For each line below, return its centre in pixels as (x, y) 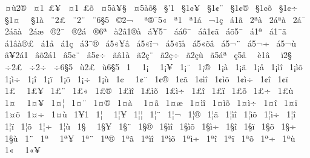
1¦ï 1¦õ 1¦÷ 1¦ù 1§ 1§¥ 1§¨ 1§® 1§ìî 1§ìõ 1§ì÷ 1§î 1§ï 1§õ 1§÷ (150, 126)
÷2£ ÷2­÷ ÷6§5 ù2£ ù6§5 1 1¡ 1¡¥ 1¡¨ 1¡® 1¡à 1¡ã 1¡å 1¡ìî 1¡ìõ (153, 66)
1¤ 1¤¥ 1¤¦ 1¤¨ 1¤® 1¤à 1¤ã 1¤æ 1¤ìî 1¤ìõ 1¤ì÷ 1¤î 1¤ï (151, 102)
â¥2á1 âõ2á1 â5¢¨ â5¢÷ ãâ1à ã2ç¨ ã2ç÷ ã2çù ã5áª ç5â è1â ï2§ (148, 55)
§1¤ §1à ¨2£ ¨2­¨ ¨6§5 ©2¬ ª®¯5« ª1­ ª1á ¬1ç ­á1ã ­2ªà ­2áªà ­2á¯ (155, 19)
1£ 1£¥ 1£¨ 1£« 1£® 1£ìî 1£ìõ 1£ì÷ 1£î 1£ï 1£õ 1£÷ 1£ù (149, 91)
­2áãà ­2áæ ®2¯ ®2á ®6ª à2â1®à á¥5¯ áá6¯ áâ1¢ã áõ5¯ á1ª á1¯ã (145, 31)
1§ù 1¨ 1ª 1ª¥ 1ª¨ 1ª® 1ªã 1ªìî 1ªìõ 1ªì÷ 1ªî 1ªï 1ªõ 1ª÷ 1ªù (150, 138)
